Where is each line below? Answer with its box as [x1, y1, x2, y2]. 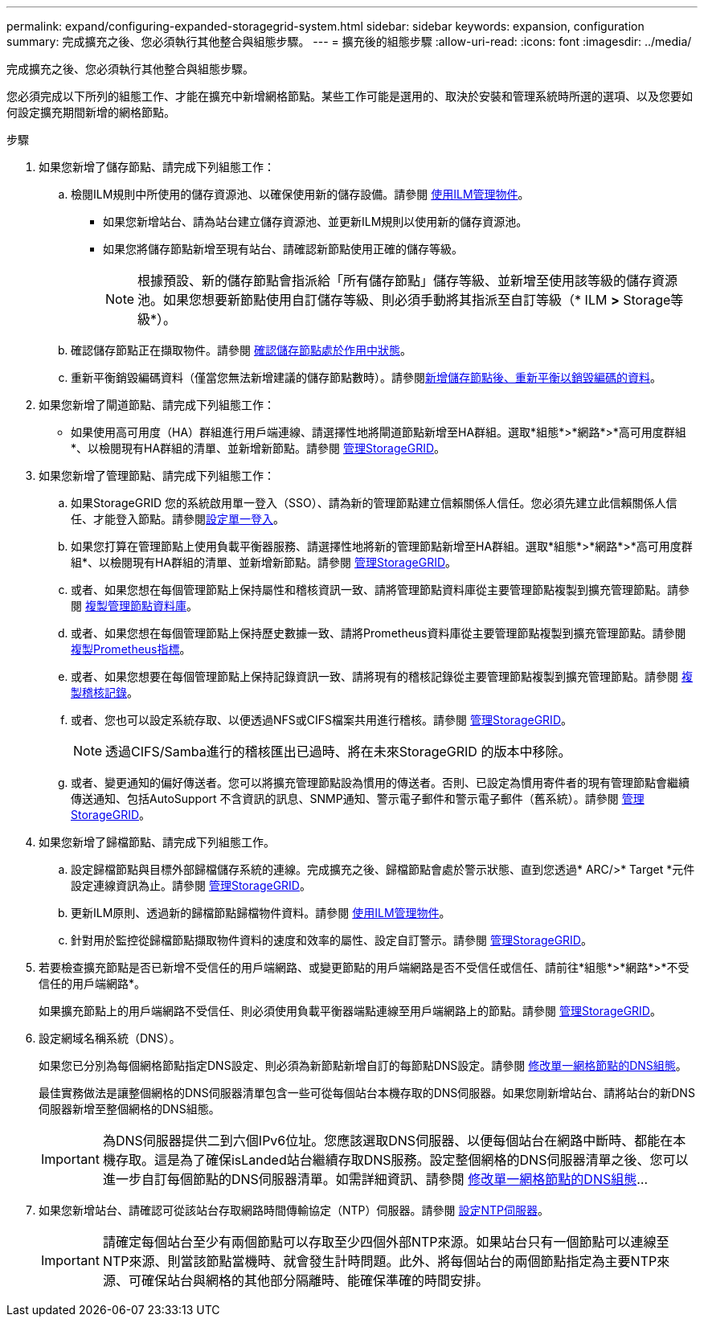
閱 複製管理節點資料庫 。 [71, 599, 198, 612]
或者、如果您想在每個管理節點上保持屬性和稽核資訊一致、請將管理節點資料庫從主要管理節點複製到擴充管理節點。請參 [71, 583, 690, 596]
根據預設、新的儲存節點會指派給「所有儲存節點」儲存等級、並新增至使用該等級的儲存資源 [137, 272, 678, 289]
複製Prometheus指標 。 [71, 642, 191, 656]
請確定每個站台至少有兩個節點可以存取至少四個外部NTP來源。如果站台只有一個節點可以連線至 [102, 1234, 669, 1250]
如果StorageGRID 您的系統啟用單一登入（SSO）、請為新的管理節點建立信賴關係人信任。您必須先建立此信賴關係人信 [71, 496, 677, 510]
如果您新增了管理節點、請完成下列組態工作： [39, 469, 275, 482]
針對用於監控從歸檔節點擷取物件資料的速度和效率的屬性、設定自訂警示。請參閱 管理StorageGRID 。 [71, 933, 592, 947]
